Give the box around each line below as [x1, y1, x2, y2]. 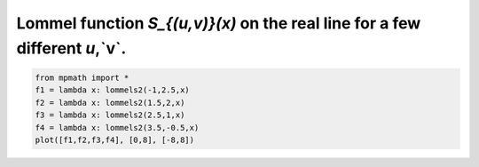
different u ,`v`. [16, 38, 127, 58]
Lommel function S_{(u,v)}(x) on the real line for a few [16, 13, 421, 33]
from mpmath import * [35, 72, 130, 83]
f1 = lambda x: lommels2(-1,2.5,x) [35, 85, 190, 95]
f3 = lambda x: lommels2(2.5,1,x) [35, 110, 185, 120]
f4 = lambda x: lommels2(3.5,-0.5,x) [35, 123, 200, 132]
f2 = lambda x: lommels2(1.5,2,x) [35, 98, 185, 107]
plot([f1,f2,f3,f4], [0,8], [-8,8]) [35, 134, 195, 145]
